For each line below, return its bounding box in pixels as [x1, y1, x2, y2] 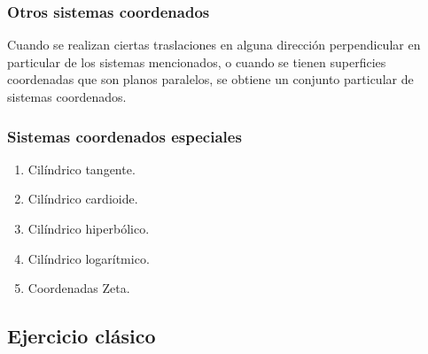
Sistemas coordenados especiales [7, 125, 242, 147]
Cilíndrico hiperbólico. [27, 219, 150, 237]
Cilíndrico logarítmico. [27, 249, 150, 267]
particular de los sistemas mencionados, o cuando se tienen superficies [7, 52, 386, 71]
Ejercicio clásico [7, 322, 156, 350]
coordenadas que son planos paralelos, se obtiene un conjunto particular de [7, 70, 414, 88]
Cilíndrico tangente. [27, 159, 136, 178]
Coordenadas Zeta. [27, 279, 130, 297]
